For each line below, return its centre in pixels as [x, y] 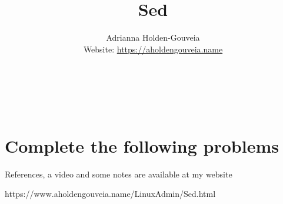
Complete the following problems [142, 145]
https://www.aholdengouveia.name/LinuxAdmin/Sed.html [110, 194]
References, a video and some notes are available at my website [119, 174]
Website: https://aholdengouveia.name [153, 49]
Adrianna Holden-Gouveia [153, 37]
